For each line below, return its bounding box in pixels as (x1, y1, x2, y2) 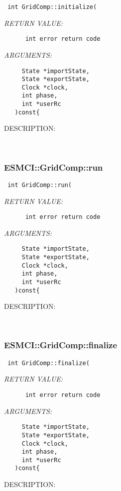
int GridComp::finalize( (7, 359, 90, 367)
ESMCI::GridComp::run (4, 161, 103, 173)
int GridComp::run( (7, 181, 72, 189)
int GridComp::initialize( (7, 3, 97, 10)
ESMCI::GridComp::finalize (4, 339, 118, 351)
